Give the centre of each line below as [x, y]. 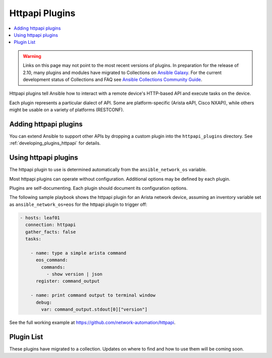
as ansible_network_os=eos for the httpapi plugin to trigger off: [78, 204]
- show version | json [74, 274]
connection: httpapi [51, 225]
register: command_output [68, 281]
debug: [44, 302]
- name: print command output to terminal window [93, 295]
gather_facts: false [51, 232]
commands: [53, 267]
